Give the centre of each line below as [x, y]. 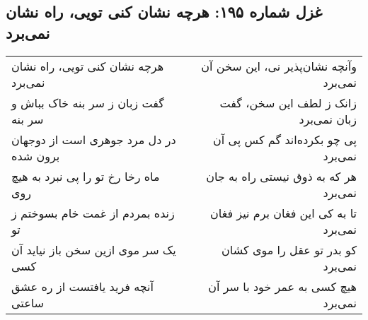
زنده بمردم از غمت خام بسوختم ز [93, 213]
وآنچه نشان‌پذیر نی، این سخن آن [279, 66]
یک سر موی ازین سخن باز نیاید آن [94, 249]
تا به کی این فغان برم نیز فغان [283, 213]
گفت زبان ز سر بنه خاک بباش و [88, 102]
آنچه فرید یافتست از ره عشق [83, 286]
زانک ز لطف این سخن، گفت [288, 102]
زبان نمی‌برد [328, 119]
